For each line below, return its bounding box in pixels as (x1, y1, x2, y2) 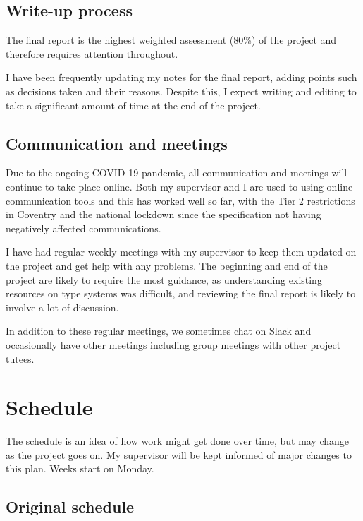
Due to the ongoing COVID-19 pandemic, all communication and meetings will (6, 165, 347, 180)
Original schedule (6, 496, 135, 517)
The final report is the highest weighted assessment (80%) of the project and (6, 32, 337, 47)
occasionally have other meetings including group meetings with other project (6, 337, 341, 352)
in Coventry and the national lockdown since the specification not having (6, 207, 321, 222)
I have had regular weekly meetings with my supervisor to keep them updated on (6, 244, 357, 259)
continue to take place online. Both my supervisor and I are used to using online (6, 179, 353, 193)
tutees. (6, 351, 35, 366)
